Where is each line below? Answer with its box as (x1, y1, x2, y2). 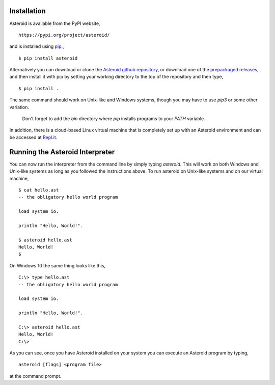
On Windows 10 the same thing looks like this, (9, 262, 106, 268)
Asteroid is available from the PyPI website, (9, 20, 100, 26)
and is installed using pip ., (9, 43, 64, 49)
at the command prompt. (9, 373, 62, 379)
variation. (9, 104, 29, 110)
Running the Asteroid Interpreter (9, 148, 115, 156)
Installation (9, 7, 46, 15)
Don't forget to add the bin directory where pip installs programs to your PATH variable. (22, 116, 206, 122)
